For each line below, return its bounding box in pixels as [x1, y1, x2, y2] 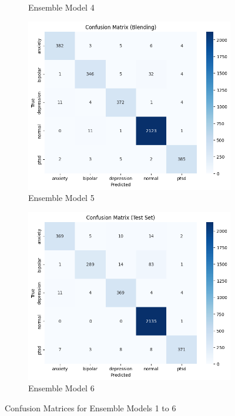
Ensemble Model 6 [28, 382, 95, 394]
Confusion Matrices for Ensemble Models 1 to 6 [5, 401, 176, 414]
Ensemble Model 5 [28, 192, 95, 204]
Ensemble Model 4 [28, 1, 95, 13]
